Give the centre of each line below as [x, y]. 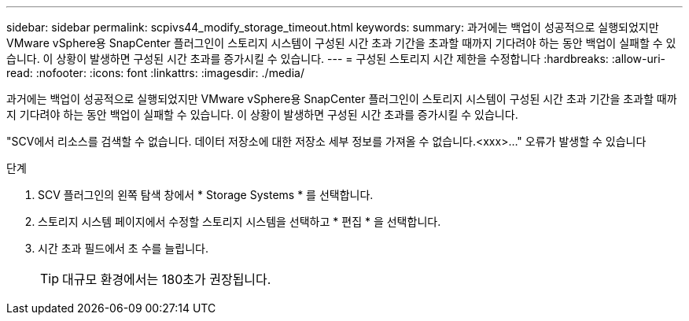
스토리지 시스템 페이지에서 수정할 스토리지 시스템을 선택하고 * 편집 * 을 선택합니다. [239, 221]
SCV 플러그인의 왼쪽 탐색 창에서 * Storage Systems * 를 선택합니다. [206, 195]
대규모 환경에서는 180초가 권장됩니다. [167, 279]
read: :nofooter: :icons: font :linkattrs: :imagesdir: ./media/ [155, 73]
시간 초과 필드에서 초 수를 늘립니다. [123, 248]
